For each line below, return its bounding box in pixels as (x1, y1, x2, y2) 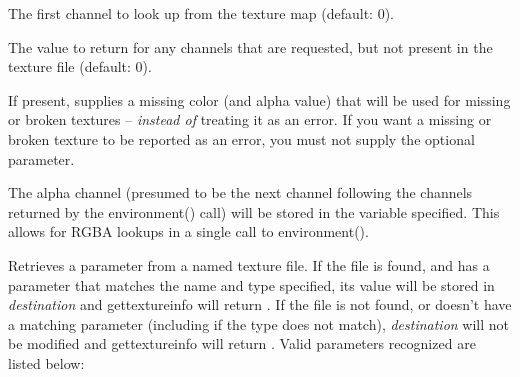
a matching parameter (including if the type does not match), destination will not (8, 313, 510, 334)
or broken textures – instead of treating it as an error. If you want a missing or (8, 109, 492, 130)
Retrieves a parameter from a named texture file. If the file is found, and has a (8, 254, 490, 275)
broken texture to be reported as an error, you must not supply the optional (8, 128, 475, 149)
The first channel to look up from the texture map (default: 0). (8, 3, 394, 23)
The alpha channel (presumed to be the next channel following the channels (8, 182, 473, 203)
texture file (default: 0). (8, 56, 152, 77)
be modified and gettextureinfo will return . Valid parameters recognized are (8, 333, 476, 354)
